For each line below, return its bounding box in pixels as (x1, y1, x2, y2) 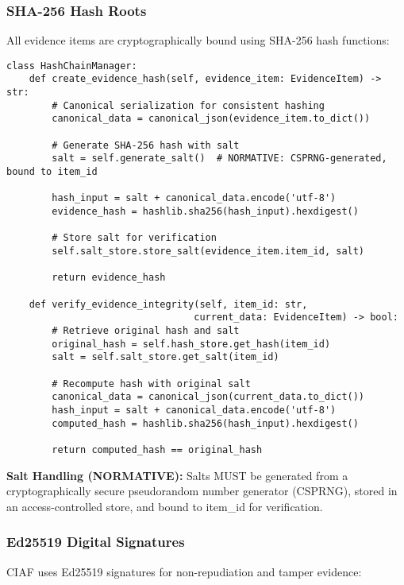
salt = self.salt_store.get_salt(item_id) (52, 351, 279, 363)
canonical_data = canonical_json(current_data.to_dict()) (52, 391, 365, 403)
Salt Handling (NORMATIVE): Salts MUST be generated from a (6, 467, 348, 483)
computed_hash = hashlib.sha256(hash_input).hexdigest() (52, 417, 359, 429)
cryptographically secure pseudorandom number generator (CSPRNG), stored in (6, 482, 398, 499)
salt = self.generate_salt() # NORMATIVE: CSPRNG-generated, (52, 153, 387, 165)
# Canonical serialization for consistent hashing (52, 99, 325, 111)
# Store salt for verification (52, 232, 217, 244)
